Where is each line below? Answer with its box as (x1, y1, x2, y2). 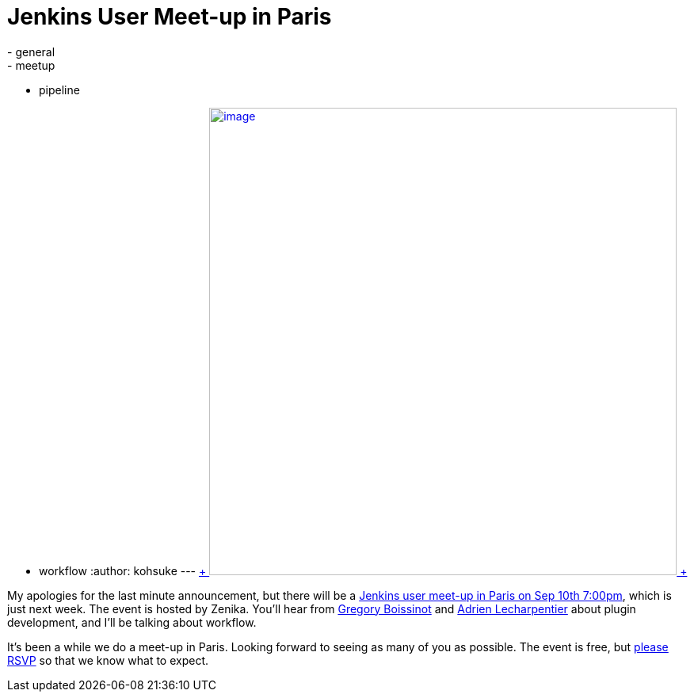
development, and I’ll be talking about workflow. (7, 615, 257, 629)
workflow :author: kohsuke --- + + (39, 563, 688, 578)
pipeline (39, 82, 80, 97)
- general (7, 44, 55, 59)
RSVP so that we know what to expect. (7, 653, 209, 667)
